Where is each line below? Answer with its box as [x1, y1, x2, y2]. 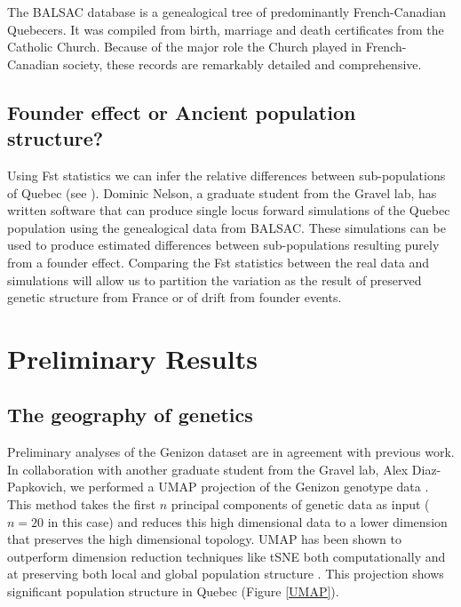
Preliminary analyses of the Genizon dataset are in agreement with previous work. [7, 443, 455, 461]
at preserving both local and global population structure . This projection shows [7, 564, 444, 583]
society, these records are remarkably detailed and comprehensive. [63, 54, 422, 73]
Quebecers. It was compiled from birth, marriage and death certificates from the [7, 20, 444, 38]
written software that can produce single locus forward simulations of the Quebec [7, 201, 450, 220]
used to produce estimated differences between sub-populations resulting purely [7, 236, 440, 254]
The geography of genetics [7, 401, 253, 428]
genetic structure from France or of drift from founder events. [7, 288, 342, 307]
